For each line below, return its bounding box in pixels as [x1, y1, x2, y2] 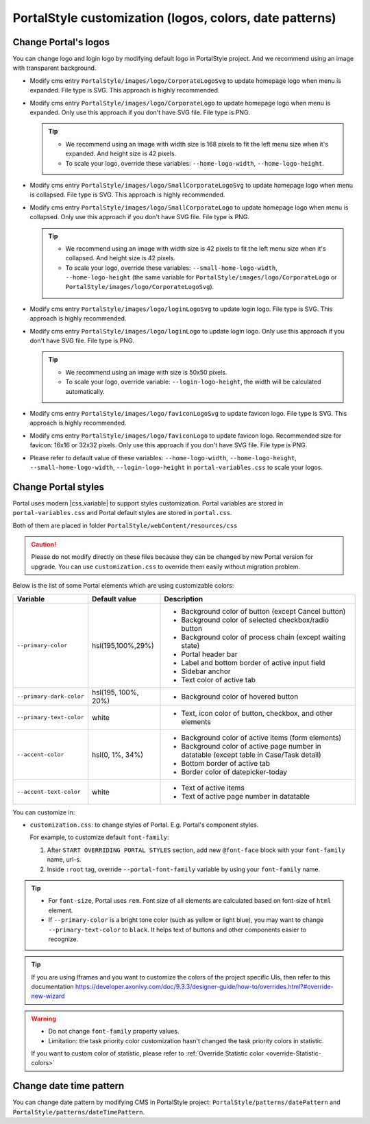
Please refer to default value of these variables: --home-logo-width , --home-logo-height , [29, 453, 297, 462]
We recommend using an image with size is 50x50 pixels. [65, 368, 227, 376]
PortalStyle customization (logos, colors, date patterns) [12, 10, 336, 25]
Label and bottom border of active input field [181, 658, 325, 667]
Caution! [31, 540, 57, 549]
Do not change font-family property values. [48, 1027, 180, 1036]
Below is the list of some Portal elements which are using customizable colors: [12, 582, 234, 590]
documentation [31, 983, 75, 991]
